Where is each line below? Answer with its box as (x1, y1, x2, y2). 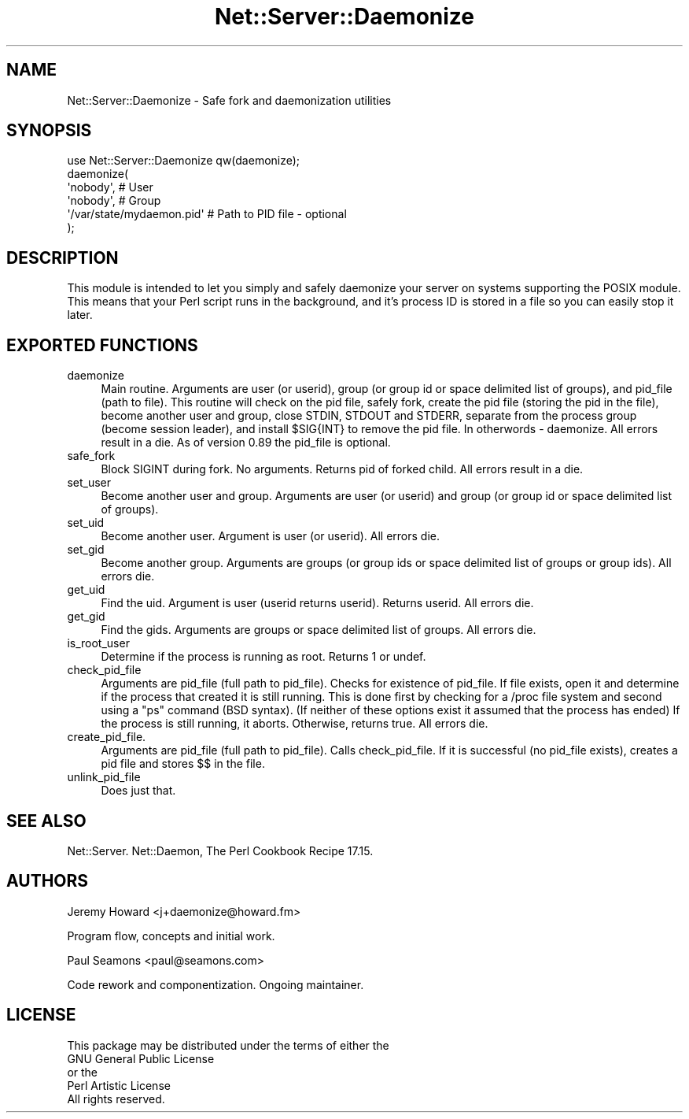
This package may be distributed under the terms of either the (67, 1038, 389, 1052)
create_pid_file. (67, 730, 146, 744)
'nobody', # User (67, 180, 153, 195)
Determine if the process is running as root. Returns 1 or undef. (101, 650, 426, 664)
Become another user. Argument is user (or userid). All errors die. (101, 529, 440, 543)
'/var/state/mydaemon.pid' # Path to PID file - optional (67, 207, 347, 221)
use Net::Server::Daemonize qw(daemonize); (67, 154, 300, 168)
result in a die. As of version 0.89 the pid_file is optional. (101, 435, 391, 450)
